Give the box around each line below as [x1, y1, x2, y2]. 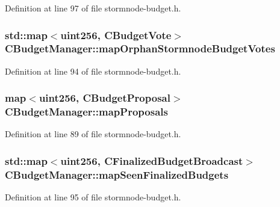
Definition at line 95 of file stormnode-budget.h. [5, 191, 181, 203]
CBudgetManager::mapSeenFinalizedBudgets [5, 167, 229, 182]
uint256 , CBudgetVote [60, 27, 172, 42]
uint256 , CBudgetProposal [39, 90, 170, 105]
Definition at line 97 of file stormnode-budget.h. [5, 2, 181, 14]
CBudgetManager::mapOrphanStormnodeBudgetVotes [5, 41, 275, 56]
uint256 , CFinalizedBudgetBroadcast [60, 153, 243, 168]
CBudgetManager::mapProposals [5, 104, 168, 119]
